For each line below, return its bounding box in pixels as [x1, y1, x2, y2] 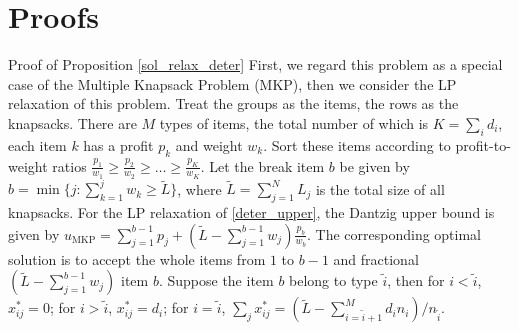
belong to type [289, 270, 378, 291]
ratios [52, 155, 87, 176]
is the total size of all [315, 178, 445, 199]
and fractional [333, 248, 419, 269]
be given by [339, 155, 410, 176]
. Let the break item [200, 155, 325, 176]
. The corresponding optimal [307, 223, 482, 244]
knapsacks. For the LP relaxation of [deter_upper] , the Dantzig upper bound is [8, 202, 495, 223]
